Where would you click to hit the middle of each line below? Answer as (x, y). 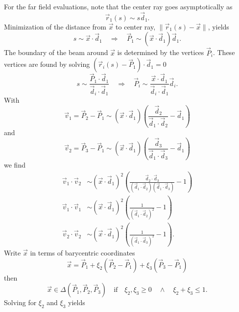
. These (224, 52)
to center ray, (136, 26)
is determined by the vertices (161, 52)
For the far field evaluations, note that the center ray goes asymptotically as (118, 6)
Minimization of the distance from (55, 26)
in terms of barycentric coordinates (83, 253)
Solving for (20, 302)
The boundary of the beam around (56, 52)
